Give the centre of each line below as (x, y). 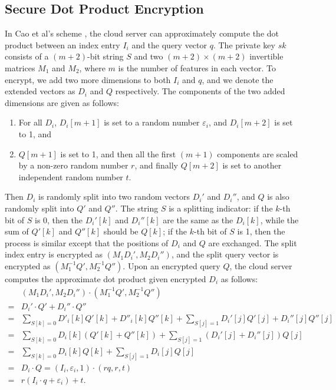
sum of (17, 231)
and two (149, 56)
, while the (279, 219)
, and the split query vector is (225, 254)
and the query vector (169, 44)
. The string (137, 208)
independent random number (71, 176)
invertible (266, 56)
